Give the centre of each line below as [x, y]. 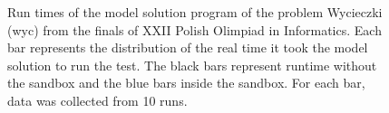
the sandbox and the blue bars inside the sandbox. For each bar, [186, 83]
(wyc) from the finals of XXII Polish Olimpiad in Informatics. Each [194, 29]
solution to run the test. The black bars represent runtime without [192, 65]
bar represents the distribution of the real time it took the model [188, 47]
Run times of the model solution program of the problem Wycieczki [195, 12]
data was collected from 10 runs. [97, 100]
